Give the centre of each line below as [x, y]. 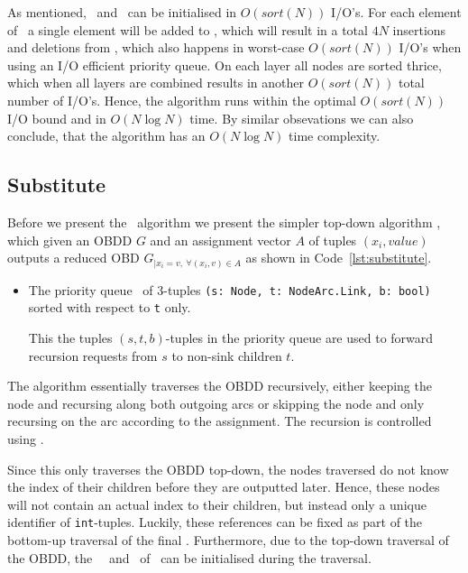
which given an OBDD [70, 240]
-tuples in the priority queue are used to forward [299, 337]
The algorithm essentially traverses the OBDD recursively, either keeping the [220, 386]
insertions [419, 29]
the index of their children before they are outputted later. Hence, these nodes [224, 487]
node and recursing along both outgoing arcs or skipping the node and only [216, 403]
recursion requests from [93, 355]
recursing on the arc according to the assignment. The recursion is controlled [220, 421]
